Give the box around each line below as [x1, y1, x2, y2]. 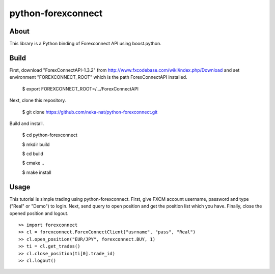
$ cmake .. [22, 160, 44, 166]
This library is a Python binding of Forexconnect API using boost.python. [9, 41, 161, 47]
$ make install [22, 169, 51, 175]
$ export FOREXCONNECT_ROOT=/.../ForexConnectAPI [22, 85, 139, 92]
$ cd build [22, 150, 43, 157]
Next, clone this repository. [9, 97, 66, 104]
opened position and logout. [9, 210, 69, 216]
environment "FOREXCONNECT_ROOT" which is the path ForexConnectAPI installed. [9, 74, 187, 80]
